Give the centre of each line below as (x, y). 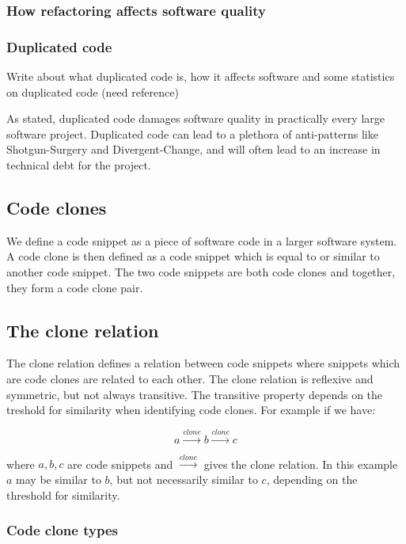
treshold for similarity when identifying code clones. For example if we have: (191, 410)
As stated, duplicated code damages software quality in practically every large (196, 118)
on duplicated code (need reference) (93, 91)
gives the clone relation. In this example (301, 464)
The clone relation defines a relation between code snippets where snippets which (203, 363)
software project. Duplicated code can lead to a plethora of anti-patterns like (192, 133)
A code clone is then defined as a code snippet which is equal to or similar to (193, 256)
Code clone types (62, 530)
